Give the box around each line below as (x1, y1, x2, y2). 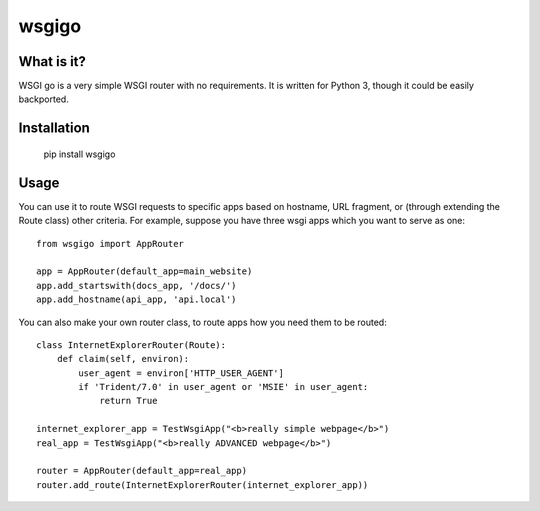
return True (99, 395, 158, 407)
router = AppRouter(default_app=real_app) (36, 465, 248, 477)
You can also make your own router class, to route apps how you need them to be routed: (18, 316, 387, 328)
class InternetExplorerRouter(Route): (36, 339, 227, 350)
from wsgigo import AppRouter (36, 238, 185, 249)
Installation (18, 120, 90, 137)
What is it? (18, 53, 87, 70)
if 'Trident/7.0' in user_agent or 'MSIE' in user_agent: (78, 381, 369, 393)
